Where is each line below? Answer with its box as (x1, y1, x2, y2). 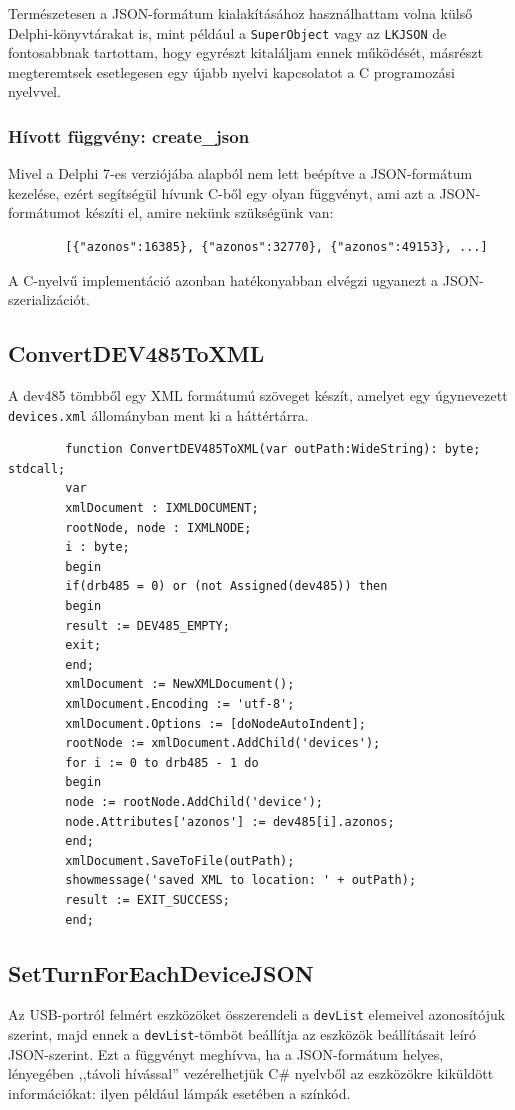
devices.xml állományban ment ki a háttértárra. (8, 404, 309, 425)
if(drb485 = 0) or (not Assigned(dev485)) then (65, 579, 388, 594)
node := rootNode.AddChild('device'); (65, 794, 323, 809)
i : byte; (65, 540, 130, 555)
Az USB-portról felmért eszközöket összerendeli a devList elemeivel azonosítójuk (8, 1004, 506, 1025)
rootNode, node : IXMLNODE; (65, 520, 252, 535)
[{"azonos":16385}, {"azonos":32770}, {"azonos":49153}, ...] (65, 240, 488, 255)
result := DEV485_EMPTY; (65, 618, 230, 633)
